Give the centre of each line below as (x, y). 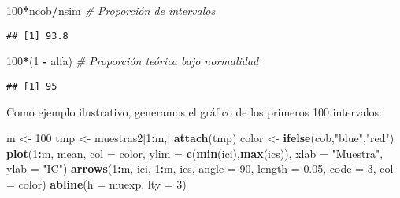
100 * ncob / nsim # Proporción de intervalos (111, 10)
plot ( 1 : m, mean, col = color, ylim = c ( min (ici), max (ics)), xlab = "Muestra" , (195, 153)
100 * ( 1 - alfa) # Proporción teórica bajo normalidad (133, 61)
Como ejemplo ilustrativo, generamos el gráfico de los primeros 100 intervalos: (194, 111)
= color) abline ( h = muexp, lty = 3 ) (96, 183)
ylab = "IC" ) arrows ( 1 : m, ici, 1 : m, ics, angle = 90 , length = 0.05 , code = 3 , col (200, 169)
